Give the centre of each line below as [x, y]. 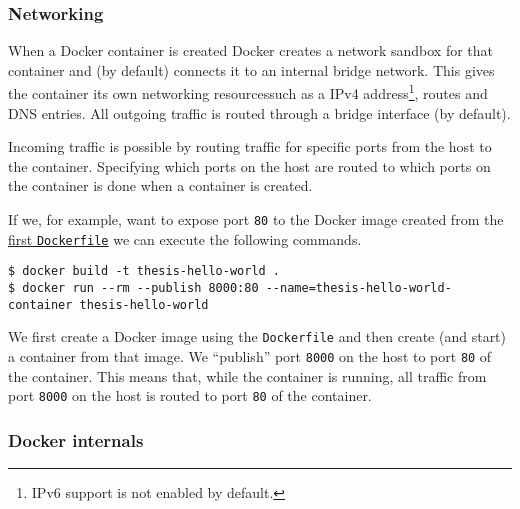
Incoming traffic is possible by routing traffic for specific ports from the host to [250, 146]
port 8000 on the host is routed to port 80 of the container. [190, 395]
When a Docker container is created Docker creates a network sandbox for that [251, 50]
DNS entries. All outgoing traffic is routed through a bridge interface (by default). [259, 112]
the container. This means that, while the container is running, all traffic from [247, 375]
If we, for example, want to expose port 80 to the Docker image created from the [256, 219]
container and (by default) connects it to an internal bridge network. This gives [251, 69]
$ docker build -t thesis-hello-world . [144, 271]
